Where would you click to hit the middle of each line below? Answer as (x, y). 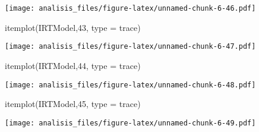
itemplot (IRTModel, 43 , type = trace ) (73, 27)
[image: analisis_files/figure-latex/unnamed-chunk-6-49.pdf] (130, 123)
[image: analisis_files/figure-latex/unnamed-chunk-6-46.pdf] (130, 8)
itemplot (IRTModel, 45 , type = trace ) (73, 104)
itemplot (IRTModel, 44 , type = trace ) (73, 65)
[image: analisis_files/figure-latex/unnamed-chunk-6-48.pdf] (130, 85)
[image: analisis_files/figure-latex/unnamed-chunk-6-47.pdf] (130, 47)
